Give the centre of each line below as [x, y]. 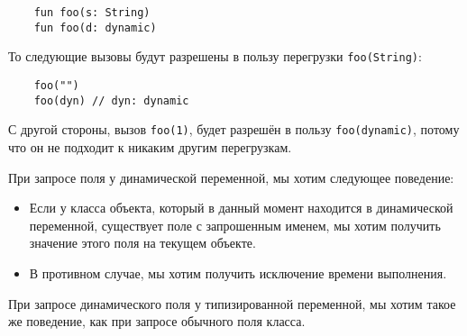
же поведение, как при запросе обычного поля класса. [157, 321]
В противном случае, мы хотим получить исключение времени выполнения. [238, 272]
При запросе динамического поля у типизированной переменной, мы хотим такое [232, 303]
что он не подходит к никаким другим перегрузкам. [150, 146]
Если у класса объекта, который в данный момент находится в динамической [241, 208]
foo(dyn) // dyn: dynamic [111, 100]
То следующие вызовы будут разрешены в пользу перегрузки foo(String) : [215, 56]
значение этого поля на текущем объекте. [142, 243]
